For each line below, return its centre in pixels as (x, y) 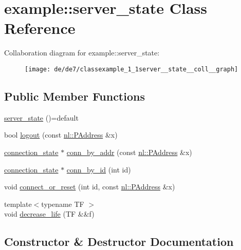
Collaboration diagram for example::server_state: (82, 53)
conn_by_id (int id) (99, 169)
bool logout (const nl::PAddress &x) (61, 135)
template (18, 204)
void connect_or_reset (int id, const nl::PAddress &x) (90, 187)
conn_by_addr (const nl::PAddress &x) (129, 152)
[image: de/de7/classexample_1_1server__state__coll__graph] (132, 69)
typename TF (63, 204)
